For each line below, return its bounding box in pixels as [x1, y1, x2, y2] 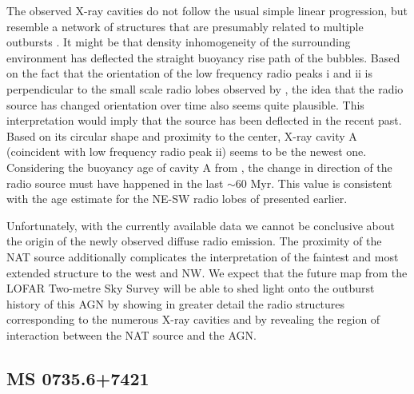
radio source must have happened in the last [6, 174, 224, 191]
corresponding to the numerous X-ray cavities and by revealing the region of [6, 311, 380, 328]
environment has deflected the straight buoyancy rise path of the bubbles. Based [6, 49, 400, 66]
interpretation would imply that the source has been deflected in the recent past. [6, 112, 402, 129]
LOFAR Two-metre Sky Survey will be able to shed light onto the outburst [6, 280, 375, 296]
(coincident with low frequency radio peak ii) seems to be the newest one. [6, 143, 367, 160]
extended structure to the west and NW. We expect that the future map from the [6, 264, 408, 281]
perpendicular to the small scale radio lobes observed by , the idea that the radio [6, 80, 404, 97]
